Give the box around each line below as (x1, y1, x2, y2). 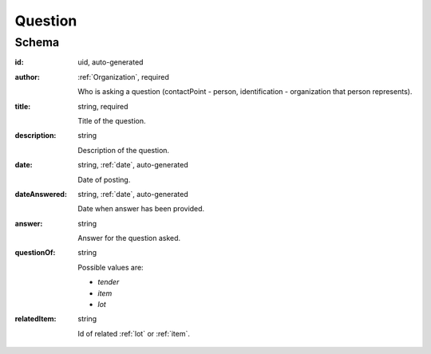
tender (97, 277, 120, 287)
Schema (14, 35, 60, 49)
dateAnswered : (14, 189, 68, 199)
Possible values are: (77, 262, 144, 272)
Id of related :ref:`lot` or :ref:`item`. (77, 328, 191, 338)
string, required (77, 101, 129, 111)
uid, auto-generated (77, 57, 144, 67)
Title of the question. (77, 116, 147, 125)
